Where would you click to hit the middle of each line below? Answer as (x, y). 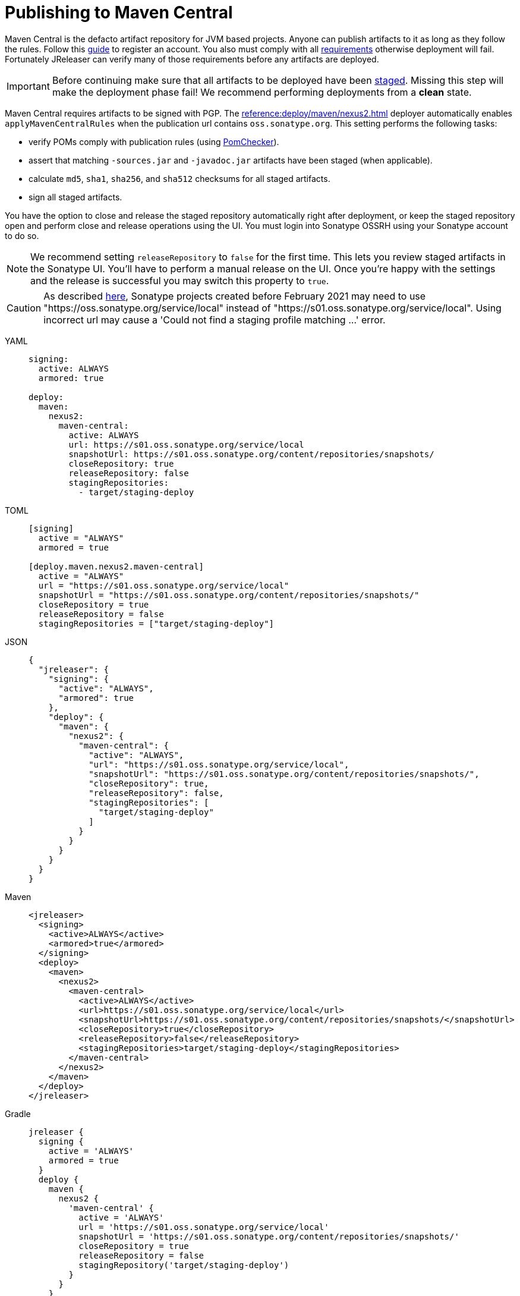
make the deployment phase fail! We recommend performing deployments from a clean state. (262, 92)
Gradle (18, 1113)
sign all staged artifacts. (75, 197)
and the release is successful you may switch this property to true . (180, 280)
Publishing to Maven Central (119, 12)
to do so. (22, 235)
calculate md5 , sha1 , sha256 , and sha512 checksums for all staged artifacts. (179, 178)
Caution (24, 308)
